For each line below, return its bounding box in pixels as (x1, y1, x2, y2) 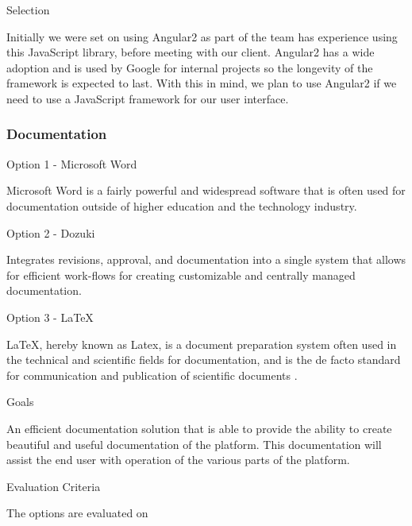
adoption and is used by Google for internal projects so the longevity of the (6, 59, 373, 75)
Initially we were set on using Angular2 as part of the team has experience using (6, 28, 398, 44)
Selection (6, 2, 50, 17)
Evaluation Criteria (6, 478, 101, 494)
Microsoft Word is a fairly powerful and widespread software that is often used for (6, 182, 406, 199)
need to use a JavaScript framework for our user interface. (6, 90, 289, 106)
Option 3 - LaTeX (6, 308, 94, 325)
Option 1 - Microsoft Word (6, 155, 137, 172)
